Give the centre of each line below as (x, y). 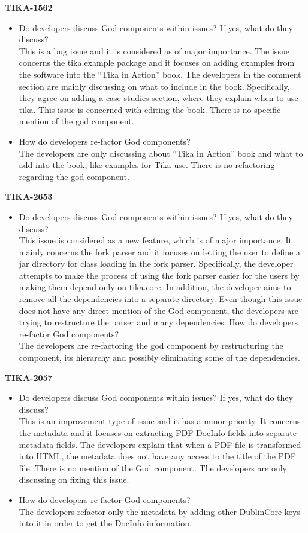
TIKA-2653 (29, 197)
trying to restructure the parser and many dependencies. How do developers (158, 322)
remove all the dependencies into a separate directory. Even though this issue (161, 299)
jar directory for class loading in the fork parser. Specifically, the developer (156, 264)
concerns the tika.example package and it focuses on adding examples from (157, 63)
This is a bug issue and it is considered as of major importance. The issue (154, 51)
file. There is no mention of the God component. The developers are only (153, 467)
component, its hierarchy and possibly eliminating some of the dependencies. (159, 357)
